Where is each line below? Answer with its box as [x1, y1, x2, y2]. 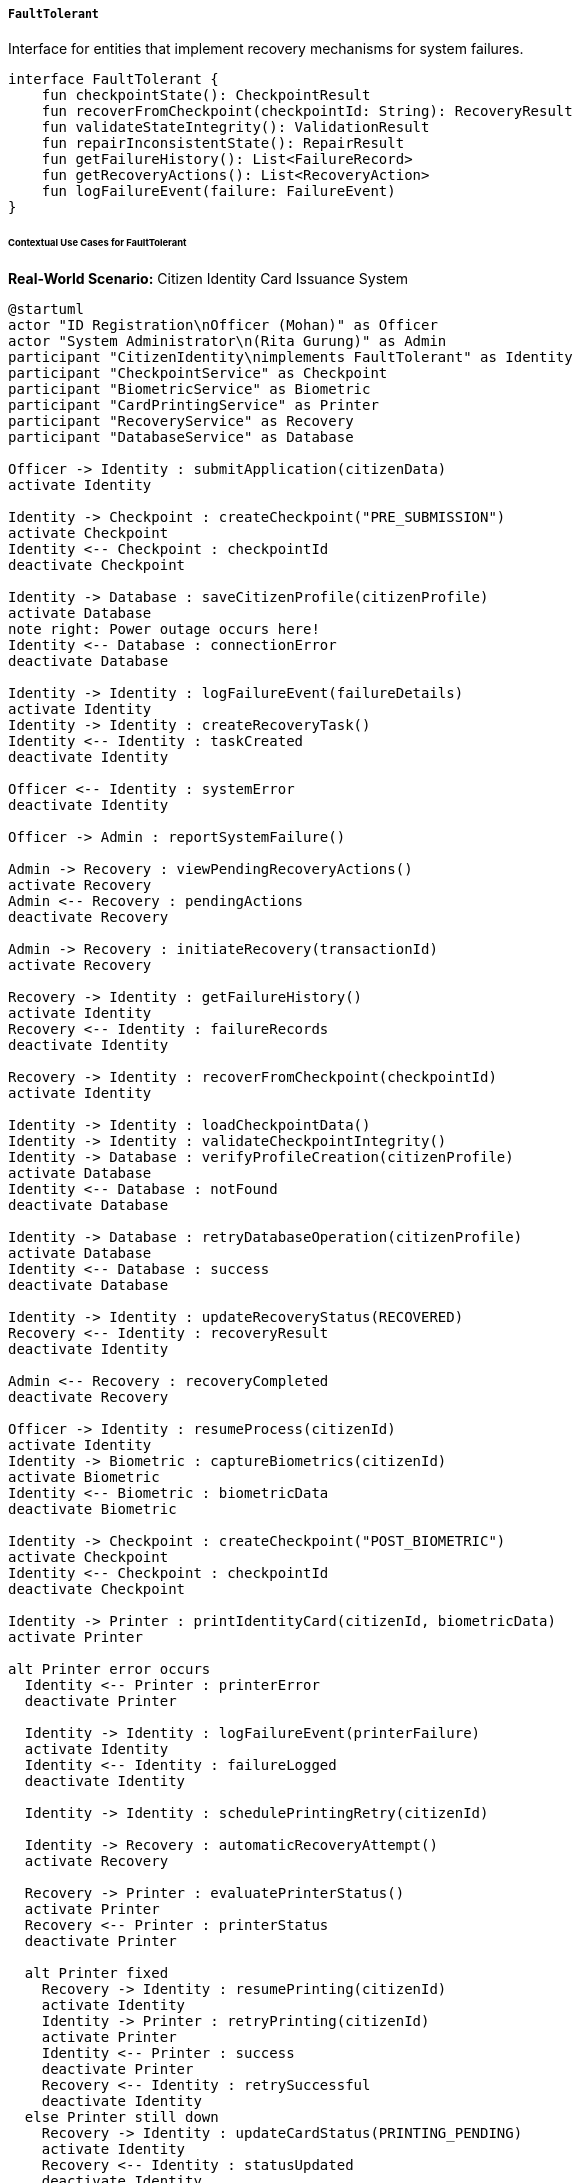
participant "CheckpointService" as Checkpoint [8, 365, 388, 382]
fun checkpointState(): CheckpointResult [41, 87, 371, 104]
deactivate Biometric [8, 1501, 177, 1518]
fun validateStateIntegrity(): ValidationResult [41, 119, 430, 136]
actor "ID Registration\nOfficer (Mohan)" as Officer [8, 317, 438, 334]
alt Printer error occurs [8, 1661, 211, 1678]
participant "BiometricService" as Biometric [8, 381, 371, 398]
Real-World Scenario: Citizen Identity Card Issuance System [8, 270, 408, 288]
